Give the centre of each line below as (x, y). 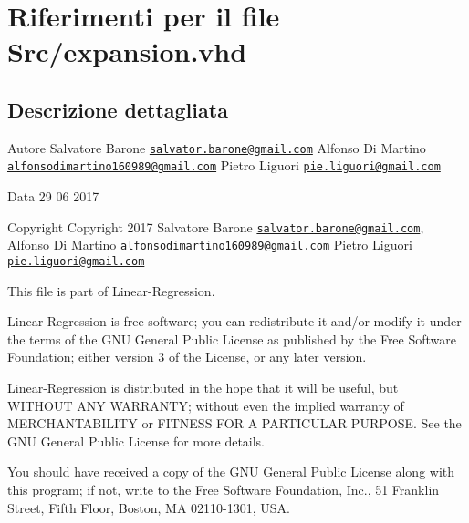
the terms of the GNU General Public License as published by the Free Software (232, 338)
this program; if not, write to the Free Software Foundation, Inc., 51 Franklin (224, 489)
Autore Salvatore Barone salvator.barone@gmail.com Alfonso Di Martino (217, 147)
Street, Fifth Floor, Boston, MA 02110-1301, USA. (149, 507)
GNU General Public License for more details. (136, 441)
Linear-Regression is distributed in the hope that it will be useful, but (203, 388)
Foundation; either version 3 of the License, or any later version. (187, 357)
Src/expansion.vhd (127, 51)
